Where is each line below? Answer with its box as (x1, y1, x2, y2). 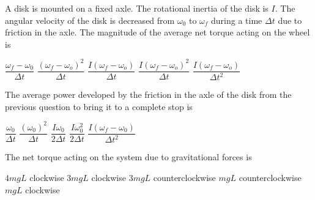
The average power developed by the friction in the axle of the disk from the (5, 88, 292, 101)
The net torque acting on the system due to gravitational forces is (5, 150, 252, 163)
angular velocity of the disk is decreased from (5, 13, 175, 26)
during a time (211, 13, 262, 26)
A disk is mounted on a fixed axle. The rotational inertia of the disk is (5, 2, 269, 14)
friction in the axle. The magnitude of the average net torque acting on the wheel (5, 26, 310, 39)
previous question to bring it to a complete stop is (5, 100, 193, 113)
